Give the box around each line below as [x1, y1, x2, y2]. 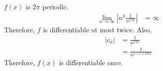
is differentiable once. [59, 57, 123, 67]
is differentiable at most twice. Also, [42, 24, 152, 34]
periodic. [42, 1, 69, 11]
